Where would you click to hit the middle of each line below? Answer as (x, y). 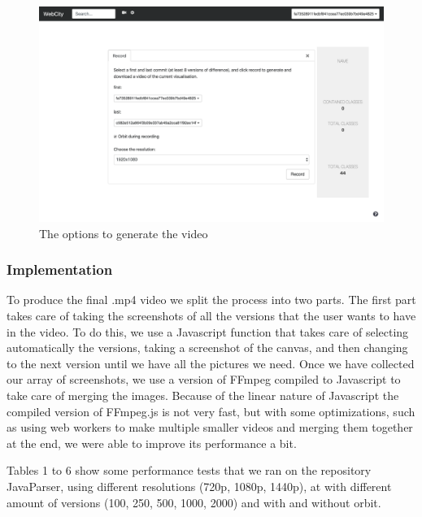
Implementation (60, 269)
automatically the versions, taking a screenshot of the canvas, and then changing (207, 348)
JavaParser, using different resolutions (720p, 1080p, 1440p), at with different (199, 486)
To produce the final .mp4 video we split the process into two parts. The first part (211, 300)
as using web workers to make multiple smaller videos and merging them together (210, 427)
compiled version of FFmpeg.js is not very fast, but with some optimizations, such (211, 411)
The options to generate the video (124, 233)
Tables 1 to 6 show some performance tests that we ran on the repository (189, 470)
